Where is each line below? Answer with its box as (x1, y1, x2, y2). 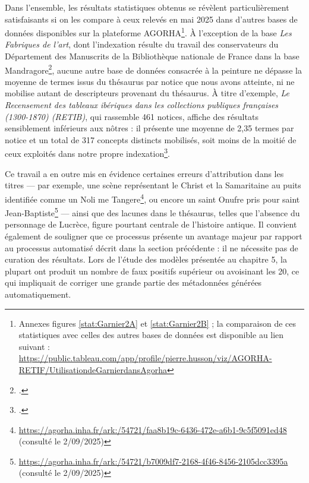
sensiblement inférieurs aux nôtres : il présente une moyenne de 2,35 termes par (5, 122, 294, 134)
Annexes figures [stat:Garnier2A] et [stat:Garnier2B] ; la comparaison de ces (18, 317, 297, 329)
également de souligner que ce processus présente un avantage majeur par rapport (5, 229, 302, 242)
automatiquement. (5, 288, 71, 300)
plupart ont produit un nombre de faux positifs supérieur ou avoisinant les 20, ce (5, 264, 299, 277)
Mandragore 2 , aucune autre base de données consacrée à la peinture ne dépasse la (5, 62, 302, 76)
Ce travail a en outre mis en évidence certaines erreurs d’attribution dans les (5, 167, 284, 179)
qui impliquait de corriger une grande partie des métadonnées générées (5, 276, 262, 289)
